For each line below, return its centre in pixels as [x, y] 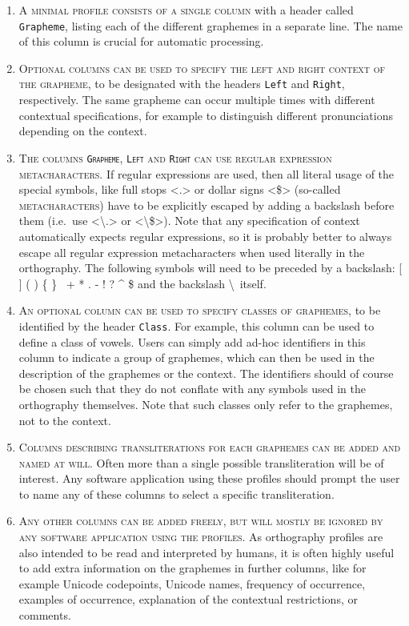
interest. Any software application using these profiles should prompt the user [209, 478]
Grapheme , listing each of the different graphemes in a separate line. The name [211, 25]
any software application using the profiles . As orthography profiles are [201, 537]
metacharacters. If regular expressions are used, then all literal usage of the [207, 173]
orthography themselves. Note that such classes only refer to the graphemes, [206, 404]
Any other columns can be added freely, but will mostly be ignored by [201, 521]
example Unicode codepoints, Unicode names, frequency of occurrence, [192, 583]
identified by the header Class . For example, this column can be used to [196, 325]
